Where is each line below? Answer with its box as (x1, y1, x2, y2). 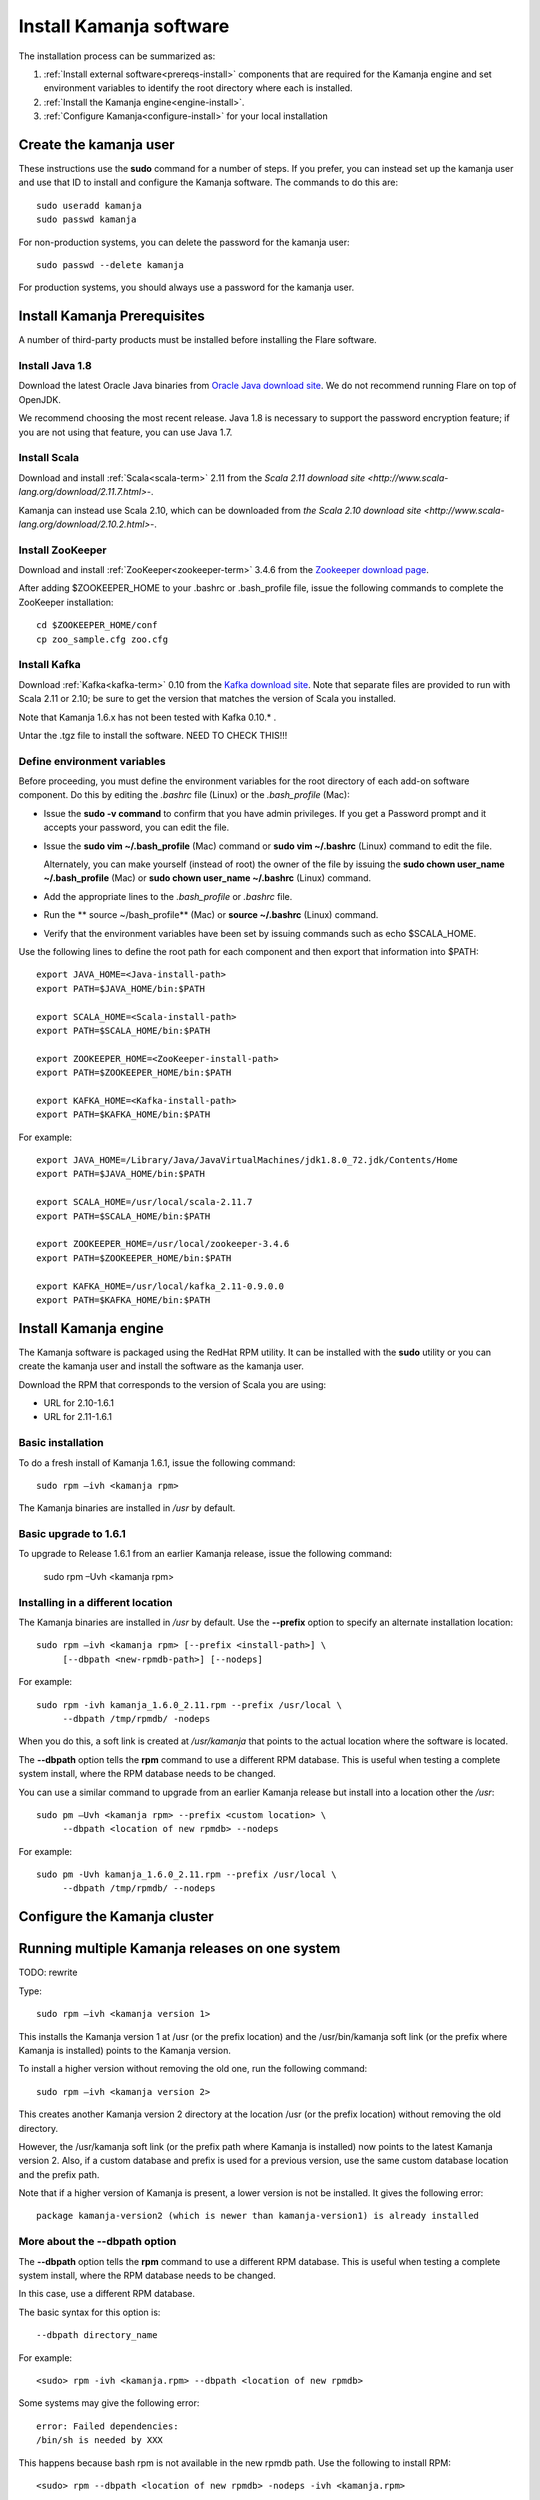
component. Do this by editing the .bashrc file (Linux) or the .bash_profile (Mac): (18, 789, 350, 801)
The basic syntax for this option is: (18, 2306, 161, 2318)
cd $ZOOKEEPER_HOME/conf (36, 620, 158, 631)
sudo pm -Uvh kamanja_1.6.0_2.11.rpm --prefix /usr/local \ (36, 1869, 337, 1880)
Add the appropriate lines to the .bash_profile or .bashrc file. (43, 890, 293, 902)
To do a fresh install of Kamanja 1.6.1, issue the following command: (18, 1456, 296, 1469)
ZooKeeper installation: (18, 596, 114, 608)
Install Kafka (18, 658, 82, 672)
